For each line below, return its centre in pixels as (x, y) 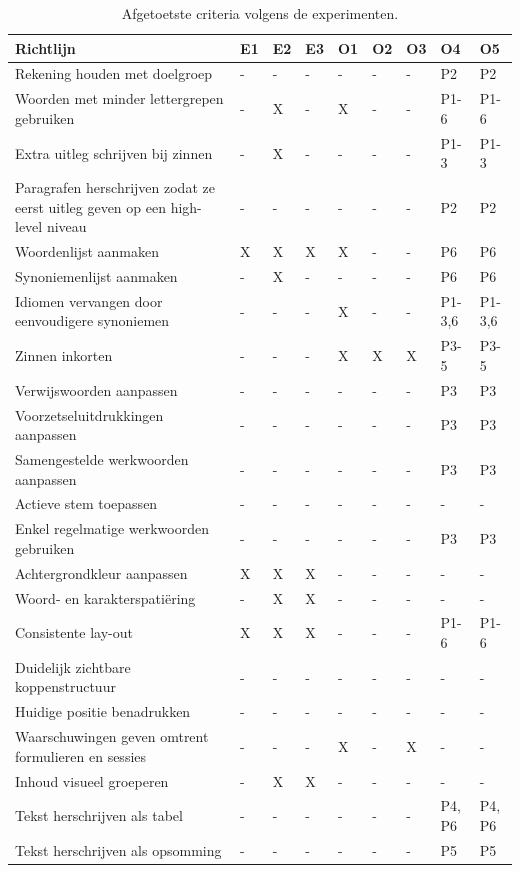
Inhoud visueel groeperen (92, 780)
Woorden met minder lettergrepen (119, 98)
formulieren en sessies (81, 755)
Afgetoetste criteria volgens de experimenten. (260, 13)
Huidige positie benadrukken (103, 711)
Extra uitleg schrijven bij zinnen (114, 152)
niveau (66, 226)
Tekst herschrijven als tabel (99, 815)
